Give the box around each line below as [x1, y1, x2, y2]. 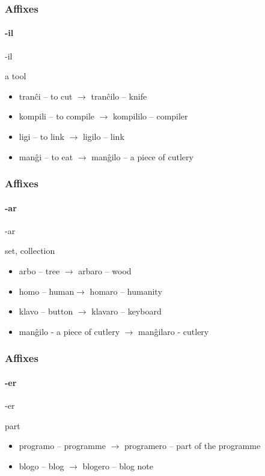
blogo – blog [19, 459, 64, 472]
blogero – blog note [82, 459, 154, 472]
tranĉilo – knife [91, 89, 147, 102]
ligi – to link [19, 130, 64, 143]
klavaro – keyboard [91, 305, 162, 318]
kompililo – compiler [113, 110, 188, 122]
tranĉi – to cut [19, 89, 73, 102]
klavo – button [19, 305, 73, 318]
